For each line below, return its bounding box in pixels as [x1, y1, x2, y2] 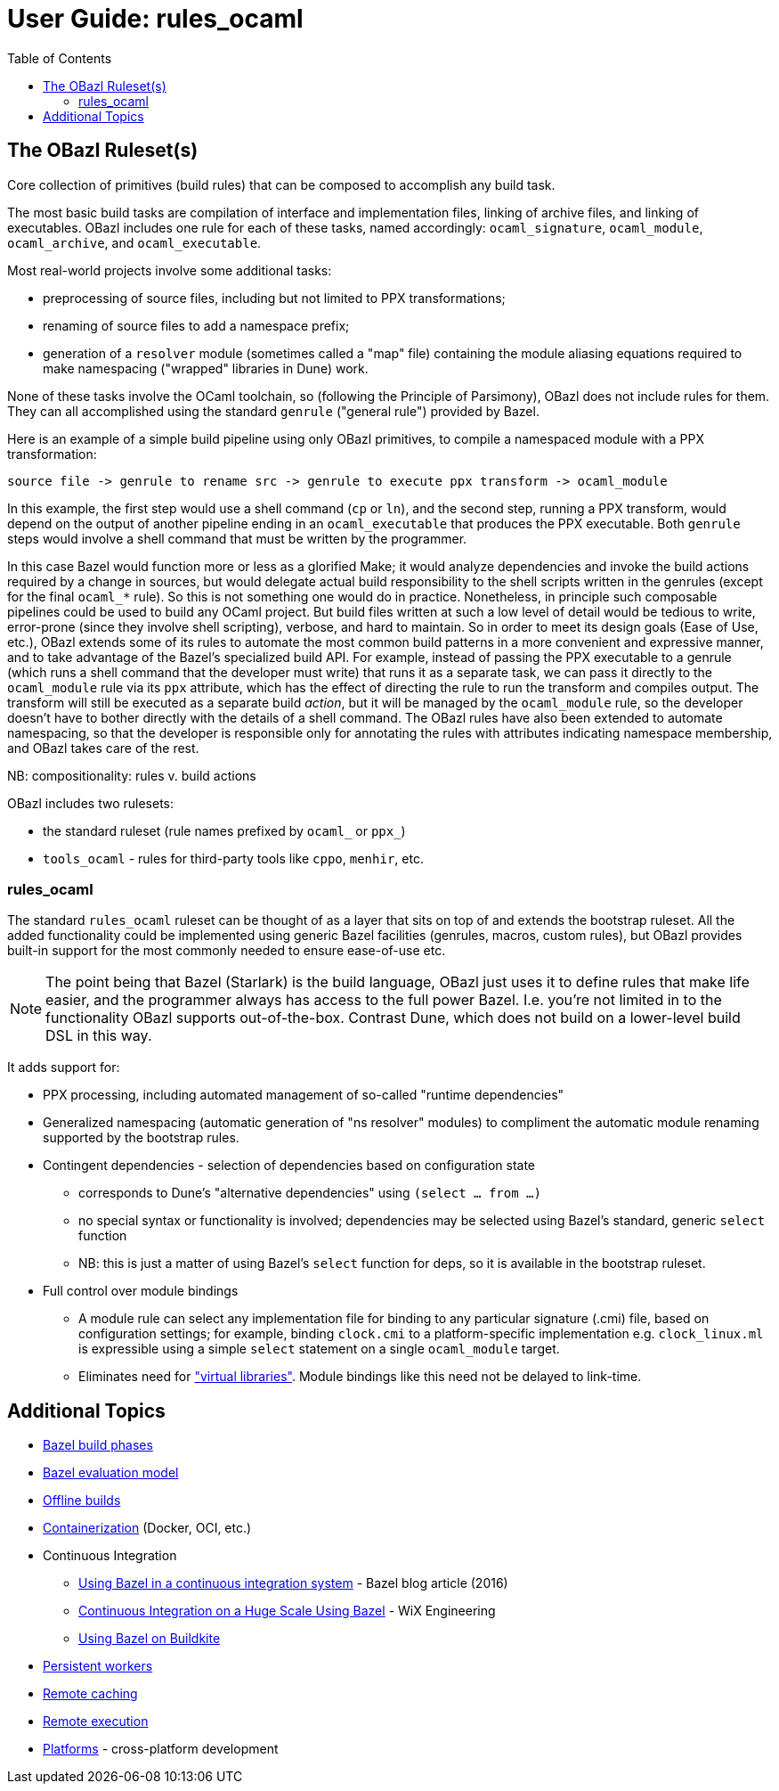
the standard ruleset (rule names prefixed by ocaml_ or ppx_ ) [43, 822, 406, 838]
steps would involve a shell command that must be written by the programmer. [7, 530, 467, 546]
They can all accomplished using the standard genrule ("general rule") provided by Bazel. [7, 403, 540, 419]
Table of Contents [7, 50, 112, 66]
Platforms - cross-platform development [43, 1741, 279, 1757]
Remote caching [43, 1686, 138, 1702]
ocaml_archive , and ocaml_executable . [7, 234, 262, 250]
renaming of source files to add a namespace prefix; [43, 317, 350, 333]
